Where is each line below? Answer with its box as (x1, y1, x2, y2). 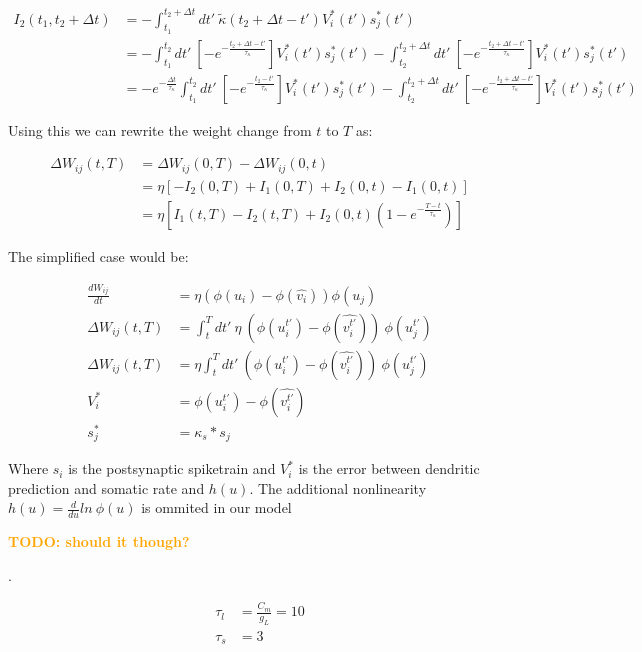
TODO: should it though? (8, 531, 190, 552)
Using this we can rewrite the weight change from (8, 119, 312, 140)
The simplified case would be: (8, 245, 189, 266)
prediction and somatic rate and (8, 477, 205, 498)
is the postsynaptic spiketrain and (68, 458, 276, 479)
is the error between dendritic (298, 458, 480, 479)
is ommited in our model (141, 497, 292, 518)
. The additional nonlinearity (249, 477, 427, 498)
